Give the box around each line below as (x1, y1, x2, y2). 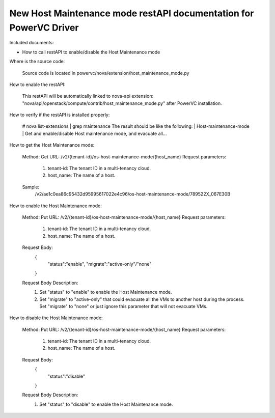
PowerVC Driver (9, 22, 79, 33)
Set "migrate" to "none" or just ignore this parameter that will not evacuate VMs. (39, 303, 208, 309)
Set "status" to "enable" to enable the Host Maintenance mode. (39, 289, 173, 295)
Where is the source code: (9, 59, 65, 65)
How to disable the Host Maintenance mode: (9, 315, 103, 321)
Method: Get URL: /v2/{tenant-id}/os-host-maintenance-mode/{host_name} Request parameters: (22, 153, 227, 160)
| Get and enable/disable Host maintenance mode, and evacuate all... (22, 130, 167, 136)
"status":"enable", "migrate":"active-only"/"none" (47, 261, 152, 267)
